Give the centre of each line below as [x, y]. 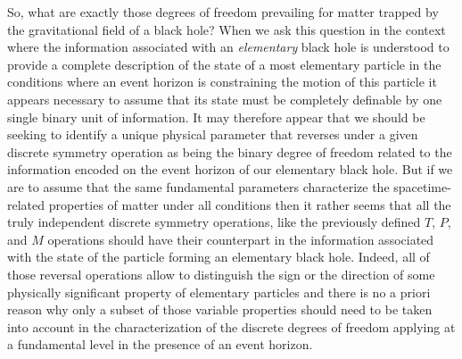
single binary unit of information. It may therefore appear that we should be [216, 117]
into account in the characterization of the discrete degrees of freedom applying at [231, 326]
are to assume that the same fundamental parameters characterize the [198, 186]
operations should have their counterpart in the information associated [241, 239]
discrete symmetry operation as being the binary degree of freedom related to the [230, 151]
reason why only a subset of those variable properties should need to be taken [220, 309]
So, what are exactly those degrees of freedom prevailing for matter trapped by [223, 12]
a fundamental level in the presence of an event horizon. [160, 344]
